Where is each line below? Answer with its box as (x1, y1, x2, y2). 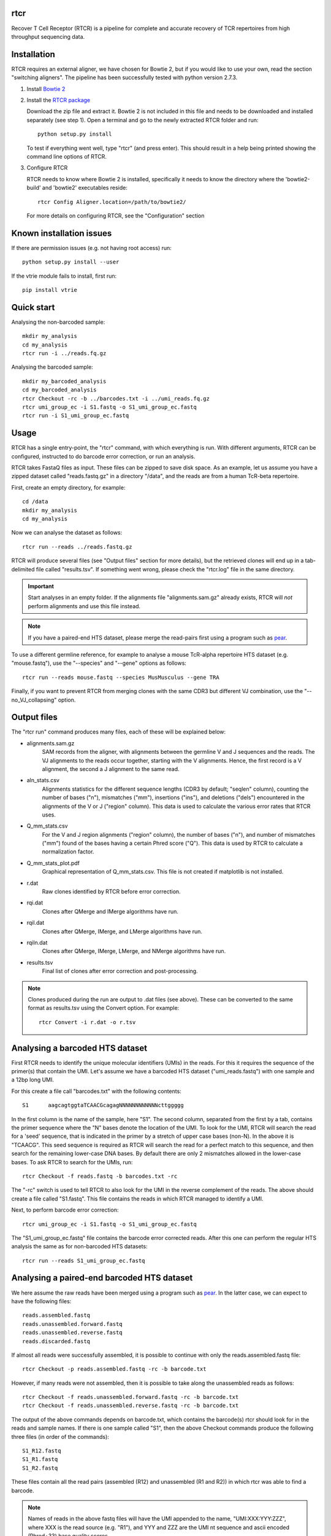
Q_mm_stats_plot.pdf (26, 859, 80, 866)
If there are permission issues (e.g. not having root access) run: (11, 244, 172, 251)
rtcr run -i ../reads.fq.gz (22, 350, 107, 357)
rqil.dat (26, 919, 45, 927)
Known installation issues (11, 228, 112, 238)
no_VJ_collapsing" (11, 696, 57, 703)
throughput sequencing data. (11, 33, 85, 40)
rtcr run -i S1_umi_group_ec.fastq (22, 412, 129, 419)
